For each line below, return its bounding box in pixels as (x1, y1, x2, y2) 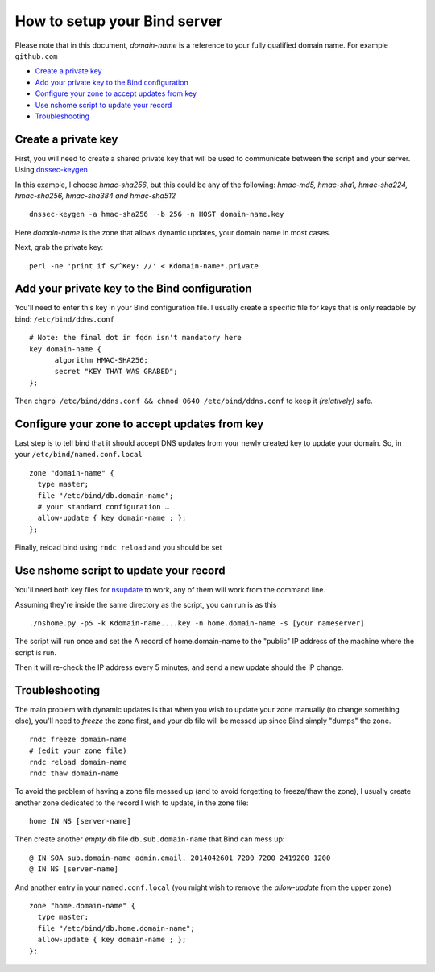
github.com (14, 52, 58, 60)
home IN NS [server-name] (29, 816, 132, 826)
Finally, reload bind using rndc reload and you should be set (14, 542, 222, 552)
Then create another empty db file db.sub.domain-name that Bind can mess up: (14, 834, 285, 844)
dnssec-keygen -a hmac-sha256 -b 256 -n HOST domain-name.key (29, 210, 284, 219)
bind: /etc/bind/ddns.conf (14, 314, 114, 324)
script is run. (14, 647, 56, 657)
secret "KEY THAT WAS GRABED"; (54, 367, 179, 376)
